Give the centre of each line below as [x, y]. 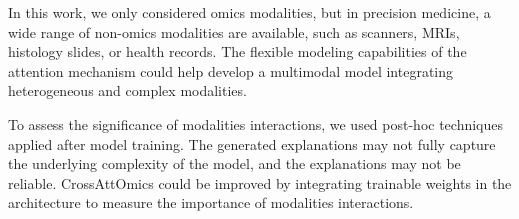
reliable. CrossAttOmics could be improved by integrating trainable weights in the [260, 182]
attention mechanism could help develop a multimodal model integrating [231, 70]
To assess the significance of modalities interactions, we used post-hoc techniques [256, 123]
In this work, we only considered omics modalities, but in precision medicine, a [249, 12]
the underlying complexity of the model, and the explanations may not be [234, 163]
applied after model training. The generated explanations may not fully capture [252, 143]
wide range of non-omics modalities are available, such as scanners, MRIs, [234, 31]
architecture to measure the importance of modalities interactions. [211, 202]
